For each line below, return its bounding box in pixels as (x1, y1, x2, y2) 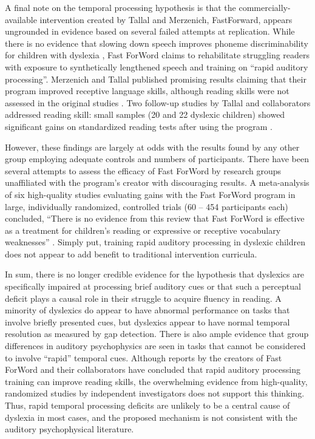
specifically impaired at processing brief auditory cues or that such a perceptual (5, 280, 301, 293)
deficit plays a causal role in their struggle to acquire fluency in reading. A (5, 291, 282, 304)
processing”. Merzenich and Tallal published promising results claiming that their (5, 72, 307, 85)
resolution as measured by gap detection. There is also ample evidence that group (5, 327, 309, 340)
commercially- (239, 1, 291, 13)
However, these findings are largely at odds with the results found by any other (5, 140, 300, 153)
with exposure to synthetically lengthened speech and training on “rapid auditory (5, 60, 308, 73)
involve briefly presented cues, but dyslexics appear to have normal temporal (5, 315, 290, 328)
